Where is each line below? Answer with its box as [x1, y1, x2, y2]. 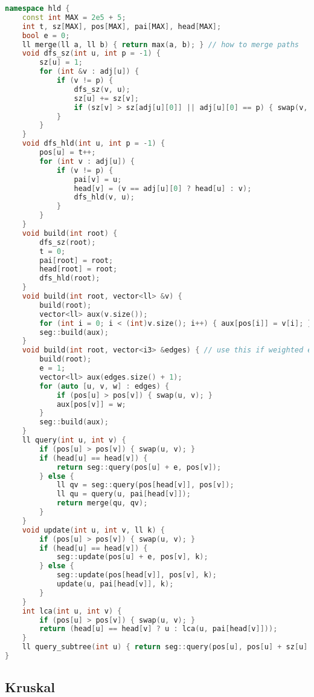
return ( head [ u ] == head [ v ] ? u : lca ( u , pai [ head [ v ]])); [39, 624, 278, 634]
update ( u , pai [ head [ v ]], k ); [56, 580, 174, 588]
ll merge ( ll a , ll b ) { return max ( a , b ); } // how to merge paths [22, 40, 299, 49]
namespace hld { [5, 4, 70, 13]
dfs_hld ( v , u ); [74, 193, 135, 202]
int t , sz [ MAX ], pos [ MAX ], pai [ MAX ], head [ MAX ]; [22, 22, 222, 31]
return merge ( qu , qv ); [56, 499, 148, 508]
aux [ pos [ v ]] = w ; [56, 400, 126, 409]
